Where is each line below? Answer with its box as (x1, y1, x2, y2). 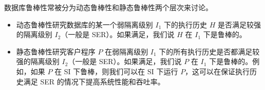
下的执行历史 (163, 19, 207, 29)
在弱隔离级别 (105, 46, 148, 56)
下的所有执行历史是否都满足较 (159, 46, 260, 56)
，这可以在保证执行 (185, 66, 250, 76)
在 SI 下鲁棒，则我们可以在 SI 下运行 (54, 66, 178, 76)
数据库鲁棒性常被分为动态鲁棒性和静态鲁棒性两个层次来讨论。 (4, 2, 213, 12)
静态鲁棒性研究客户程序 (16, 46, 96, 56)
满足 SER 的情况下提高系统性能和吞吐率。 (23, 76, 165, 86)
